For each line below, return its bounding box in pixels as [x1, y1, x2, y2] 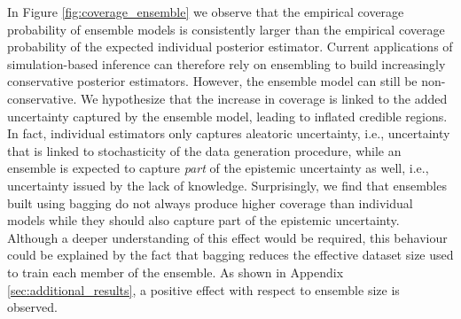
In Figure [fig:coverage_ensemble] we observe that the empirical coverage [7, 3, 404, 20]
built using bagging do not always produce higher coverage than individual [7, 193, 413, 212]
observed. [7, 298, 58, 316]
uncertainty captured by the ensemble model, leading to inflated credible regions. [7, 106, 448, 125]
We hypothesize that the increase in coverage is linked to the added [80, 89, 448, 107]
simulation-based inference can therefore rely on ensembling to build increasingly [7, 54, 446, 73]
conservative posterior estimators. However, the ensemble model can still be [7, 72, 418, 90]
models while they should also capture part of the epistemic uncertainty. [7, 211, 400, 230]
